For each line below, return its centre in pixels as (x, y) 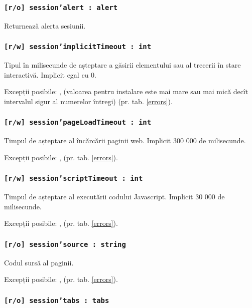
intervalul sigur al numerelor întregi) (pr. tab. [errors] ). (88, 101)
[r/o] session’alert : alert (61, 7)
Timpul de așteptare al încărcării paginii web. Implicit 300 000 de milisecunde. (125, 140)
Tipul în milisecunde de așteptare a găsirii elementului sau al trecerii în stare (122, 65)
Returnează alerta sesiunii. (45, 25)
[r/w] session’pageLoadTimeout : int (78, 122)
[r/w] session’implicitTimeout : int (78, 47)
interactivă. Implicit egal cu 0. (50, 74)
